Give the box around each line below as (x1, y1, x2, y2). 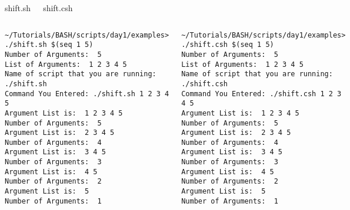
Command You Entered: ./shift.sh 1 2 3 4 (5, 89, 169, 98)
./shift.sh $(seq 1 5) (5, 40, 94, 49)
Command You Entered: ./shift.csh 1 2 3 (181, 89, 342, 98)
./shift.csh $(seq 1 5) (181, 40, 274, 49)
